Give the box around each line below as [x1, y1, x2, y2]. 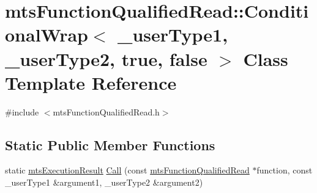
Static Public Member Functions [5, 135, 215, 154]
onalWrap [5, 22, 88, 47]
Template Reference [5, 70, 177, 95]
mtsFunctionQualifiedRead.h [53, 105, 160, 118]
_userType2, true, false [5, 46, 207, 71]
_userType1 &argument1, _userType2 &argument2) [5, 176, 203, 189]
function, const [256, 164, 313, 177]
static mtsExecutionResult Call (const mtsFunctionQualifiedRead [5, 164, 250, 177]
